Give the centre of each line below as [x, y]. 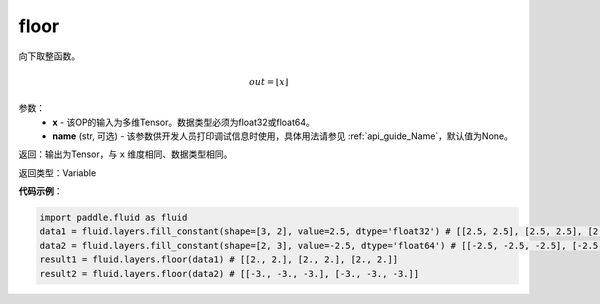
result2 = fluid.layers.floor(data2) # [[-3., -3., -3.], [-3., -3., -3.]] [229, 273]
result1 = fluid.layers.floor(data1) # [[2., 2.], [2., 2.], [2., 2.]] [219, 259]
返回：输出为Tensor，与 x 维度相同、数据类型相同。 [125, 154]
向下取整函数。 [49, 56]
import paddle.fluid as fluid [113, 218]
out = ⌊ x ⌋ [268, 81]
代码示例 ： [40, 191]
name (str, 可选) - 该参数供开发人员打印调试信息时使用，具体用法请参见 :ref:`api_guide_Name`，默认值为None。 [283, 136]
